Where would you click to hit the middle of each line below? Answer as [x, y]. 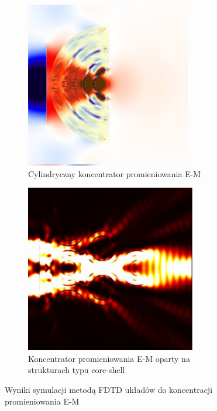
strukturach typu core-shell [77, 370]
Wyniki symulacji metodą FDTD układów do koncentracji [109, 389]
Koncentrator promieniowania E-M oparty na [109, 358]
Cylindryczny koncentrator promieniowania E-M [115, 173]
